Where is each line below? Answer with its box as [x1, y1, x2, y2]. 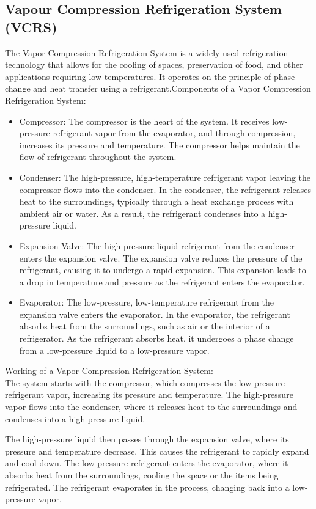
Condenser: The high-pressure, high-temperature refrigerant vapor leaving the [19, 170, 311, 183]
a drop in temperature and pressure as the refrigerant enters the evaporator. [19, 275, 305, 288]
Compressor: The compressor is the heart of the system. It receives [19, 114, 270, 127]
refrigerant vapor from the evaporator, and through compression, [53, 126, 296, 139]
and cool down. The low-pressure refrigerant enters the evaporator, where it [5, 456, 288, 469]
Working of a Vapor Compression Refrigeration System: [5, 364, 213, 377]
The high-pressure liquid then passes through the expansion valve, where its [5, 433, 289, 445]
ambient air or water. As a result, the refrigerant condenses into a [19, 207, 266, 219]
